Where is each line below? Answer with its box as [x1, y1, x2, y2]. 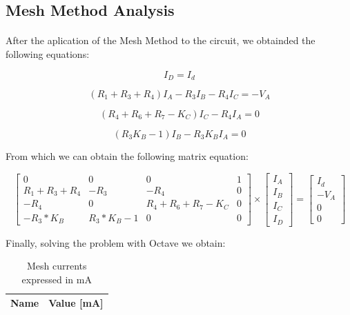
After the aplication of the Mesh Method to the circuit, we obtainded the [6, 33, 315, 48]
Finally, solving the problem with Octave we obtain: [6, 235, 226, 250]
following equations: [6, 46, 90, 61]
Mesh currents [26, 258, 87, 273]
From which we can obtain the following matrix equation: [6, 149, 249, 163]
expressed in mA [21, 272, 92, 286]
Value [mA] [48, 296, 104, 310]
